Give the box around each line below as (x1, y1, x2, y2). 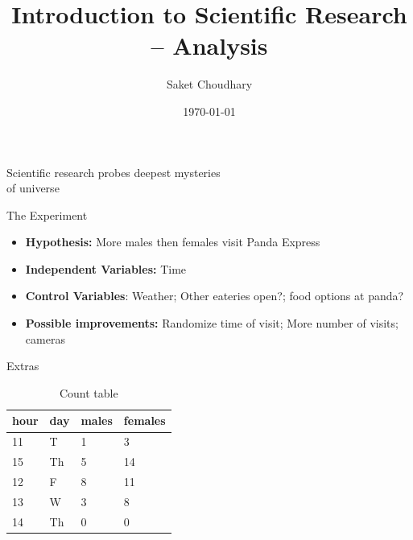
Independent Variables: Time (25, 260, 187, 277)
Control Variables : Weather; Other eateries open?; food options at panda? (25, 287, 404, 304)
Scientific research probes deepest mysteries (6, 163, 221, 180)
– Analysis (151, 29, 268, 62)
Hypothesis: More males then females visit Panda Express (25, 233, 320, 250)
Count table (59, 384, 118, 401)
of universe (6, 179, 60, 196)
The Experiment (6, 206, 88, 223)
